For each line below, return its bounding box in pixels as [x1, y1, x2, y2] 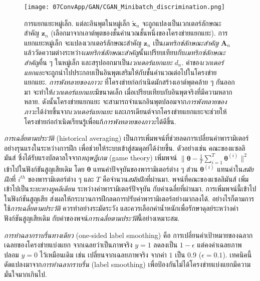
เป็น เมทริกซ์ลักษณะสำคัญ [153, 37, 219, 48]
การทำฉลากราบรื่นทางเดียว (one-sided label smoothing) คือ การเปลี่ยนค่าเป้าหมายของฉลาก [4, 229, 253, 240]
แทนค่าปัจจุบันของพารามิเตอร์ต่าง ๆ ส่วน [93, 164, 198, 174]
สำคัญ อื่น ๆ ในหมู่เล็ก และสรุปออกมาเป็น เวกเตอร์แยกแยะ [24, 57, 172, 68]
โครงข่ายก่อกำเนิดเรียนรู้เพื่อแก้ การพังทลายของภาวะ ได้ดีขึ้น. [24, 116, 176, 126]
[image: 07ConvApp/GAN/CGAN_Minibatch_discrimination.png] [24, 4, 225, 11]
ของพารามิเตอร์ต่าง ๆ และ [28, 173, 94, 184]
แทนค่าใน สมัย [217, 164, 253, 174]
